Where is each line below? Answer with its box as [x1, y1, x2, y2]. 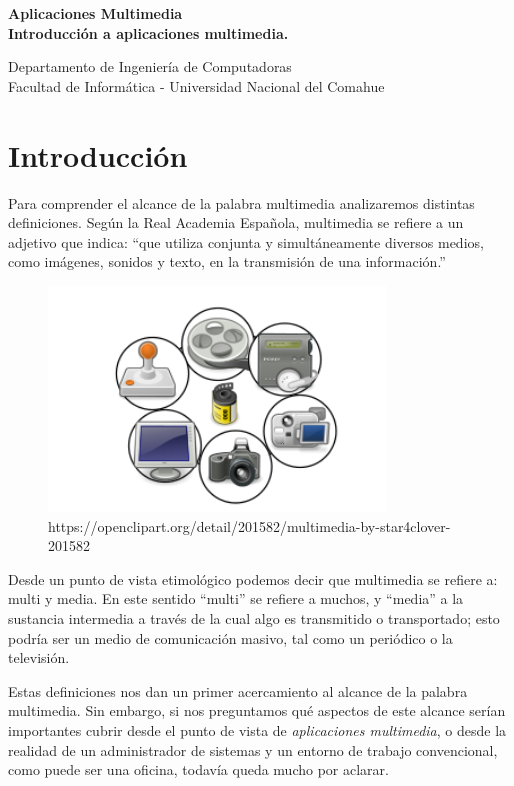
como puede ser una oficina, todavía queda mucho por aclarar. [8, 759, 389, 780]
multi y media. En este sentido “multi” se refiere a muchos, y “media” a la [8, 588, 464, 609]
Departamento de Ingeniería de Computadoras [8, 56, 292, 77]
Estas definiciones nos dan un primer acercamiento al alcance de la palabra [8, 680, 468, 701]
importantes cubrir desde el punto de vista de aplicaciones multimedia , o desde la [8, 719, 507, 740]
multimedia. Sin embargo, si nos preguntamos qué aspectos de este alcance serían [8, 700, 506, 721]
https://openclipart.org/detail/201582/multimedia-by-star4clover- [48, 515, 451, 536]
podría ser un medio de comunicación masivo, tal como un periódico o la [8, 627, 453, 648]
